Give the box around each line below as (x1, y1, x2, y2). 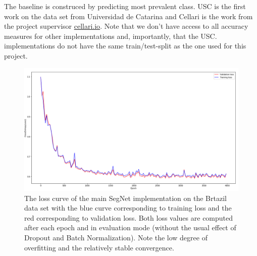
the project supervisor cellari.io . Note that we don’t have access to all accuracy (4, 21, 248, 31)
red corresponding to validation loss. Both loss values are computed (24, 212, 233, 223)
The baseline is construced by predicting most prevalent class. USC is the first (4, 1, 246, 11)
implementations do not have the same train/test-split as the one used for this (4, 40, 246, 51)
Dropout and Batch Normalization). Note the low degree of (24, 232, 208, 242)
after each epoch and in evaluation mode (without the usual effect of (24, 222, 236, 233)
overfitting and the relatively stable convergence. (24, 242, 174, 252)
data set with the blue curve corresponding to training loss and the (24, 202, 232, 213)
